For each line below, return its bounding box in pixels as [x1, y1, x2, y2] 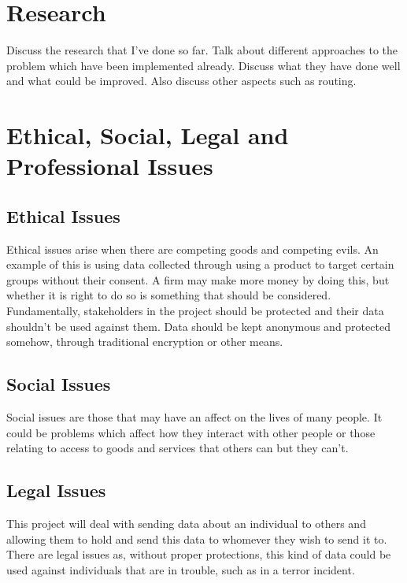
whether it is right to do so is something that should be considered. [6, 287, 331, 303]
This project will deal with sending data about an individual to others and [6, 515, 366, 532]
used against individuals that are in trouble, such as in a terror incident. [6, 561, 355, 577]
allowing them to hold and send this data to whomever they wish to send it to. [6, 530, 387, 547]
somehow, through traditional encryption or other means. [6, 333, 283, 350]
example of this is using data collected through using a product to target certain [6, 256, 394, 273]
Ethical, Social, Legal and [6, 119, 289, 151]
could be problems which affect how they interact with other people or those [6, 424, 376, 440]
